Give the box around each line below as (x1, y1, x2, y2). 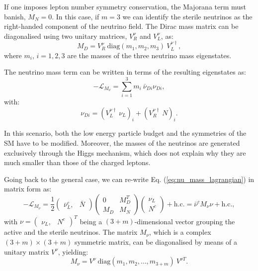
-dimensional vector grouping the (134, 216, 235, 226)
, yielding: (58, 246, 88, 257)
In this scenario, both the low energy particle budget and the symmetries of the (4, 128, 247, 138)
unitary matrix (4, 246, 49, 257)
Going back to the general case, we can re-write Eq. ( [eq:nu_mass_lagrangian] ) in (4, 174, 255, 184)
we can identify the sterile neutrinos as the (122, 11, 253, 21)
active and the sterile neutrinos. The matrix (4, 227, 138, 237)
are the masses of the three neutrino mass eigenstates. (67, 50, 232, 60)
